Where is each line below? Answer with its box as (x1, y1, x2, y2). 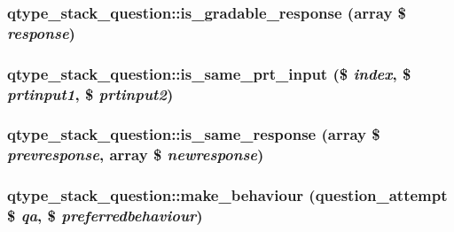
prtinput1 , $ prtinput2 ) (7, 82, 174, 104)
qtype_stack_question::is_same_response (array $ (7, 123, 380, 145)
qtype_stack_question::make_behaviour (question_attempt (7, 184, 448, 206)
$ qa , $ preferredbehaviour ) (7, 205, 203, 227)
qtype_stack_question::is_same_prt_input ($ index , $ (7, 62, 411, 84)
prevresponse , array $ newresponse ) (7, 143, 264, 166)
